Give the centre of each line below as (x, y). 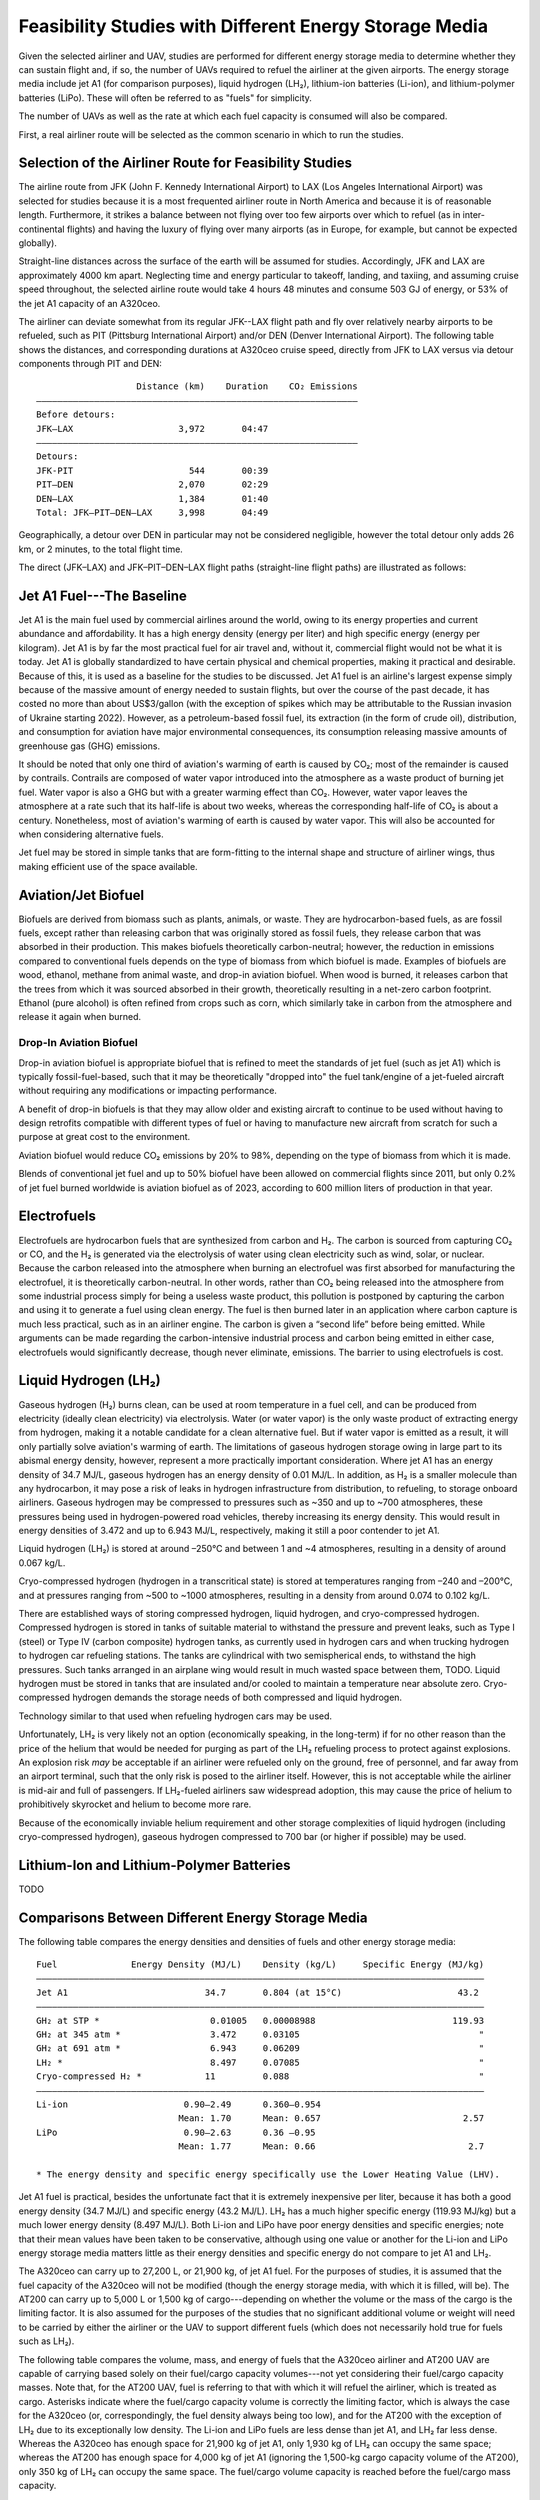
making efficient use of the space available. (108, 866)
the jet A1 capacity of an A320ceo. (89, 303)
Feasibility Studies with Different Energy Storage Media (253, 26)
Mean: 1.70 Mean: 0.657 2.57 (331, 2118)
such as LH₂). (46, 2341)
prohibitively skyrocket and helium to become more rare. (135, 1804)
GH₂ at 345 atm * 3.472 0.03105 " (260, 2034)
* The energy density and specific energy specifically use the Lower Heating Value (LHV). (268, 2174)
